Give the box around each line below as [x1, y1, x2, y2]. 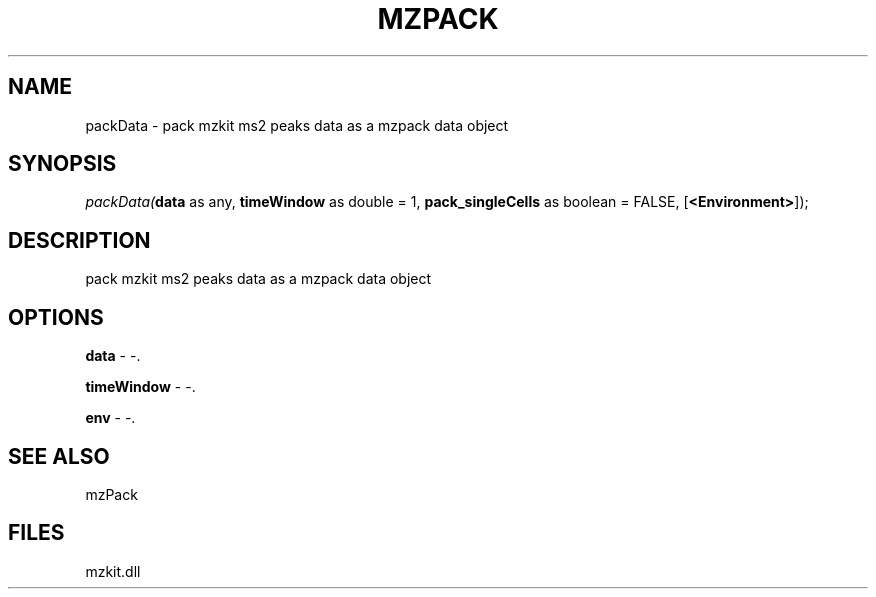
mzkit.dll [85, 562, 141, 580]
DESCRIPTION [8, 227, 151, 253]
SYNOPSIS [8, 151, 117, 177]
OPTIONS [8, 304, 104, 330]
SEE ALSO [8, 443, 110, 469]
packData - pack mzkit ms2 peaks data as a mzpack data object [85, 116, 509, 134]
